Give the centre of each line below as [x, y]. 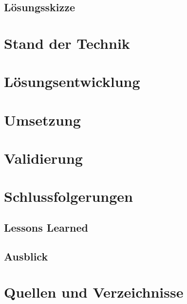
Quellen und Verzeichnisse [94, 292]
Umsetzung [42, 119]
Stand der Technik [67, 43]
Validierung [43, 158]
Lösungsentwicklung [72, 81]
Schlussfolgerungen [68, 196]
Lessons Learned [46, 228]
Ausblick [26, 256]
